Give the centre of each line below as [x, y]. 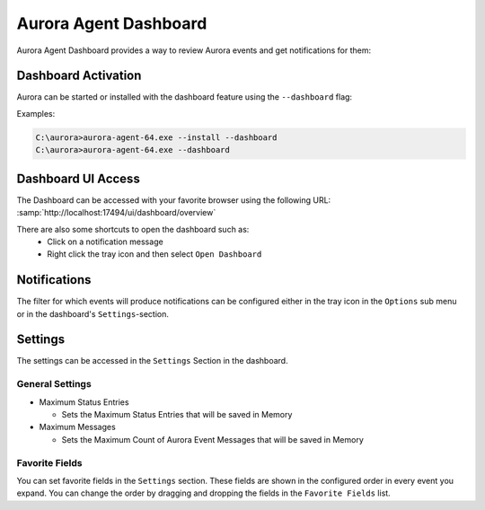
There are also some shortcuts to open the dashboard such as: [133, 229]
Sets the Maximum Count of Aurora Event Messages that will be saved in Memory [212, 439]
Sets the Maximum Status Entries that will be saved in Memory [177, 415]
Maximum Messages [77, 427]
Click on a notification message [105, 242]
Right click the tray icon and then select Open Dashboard [154, 254]
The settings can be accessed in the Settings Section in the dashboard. [152, 361]
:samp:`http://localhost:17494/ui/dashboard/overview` [116, 213]
